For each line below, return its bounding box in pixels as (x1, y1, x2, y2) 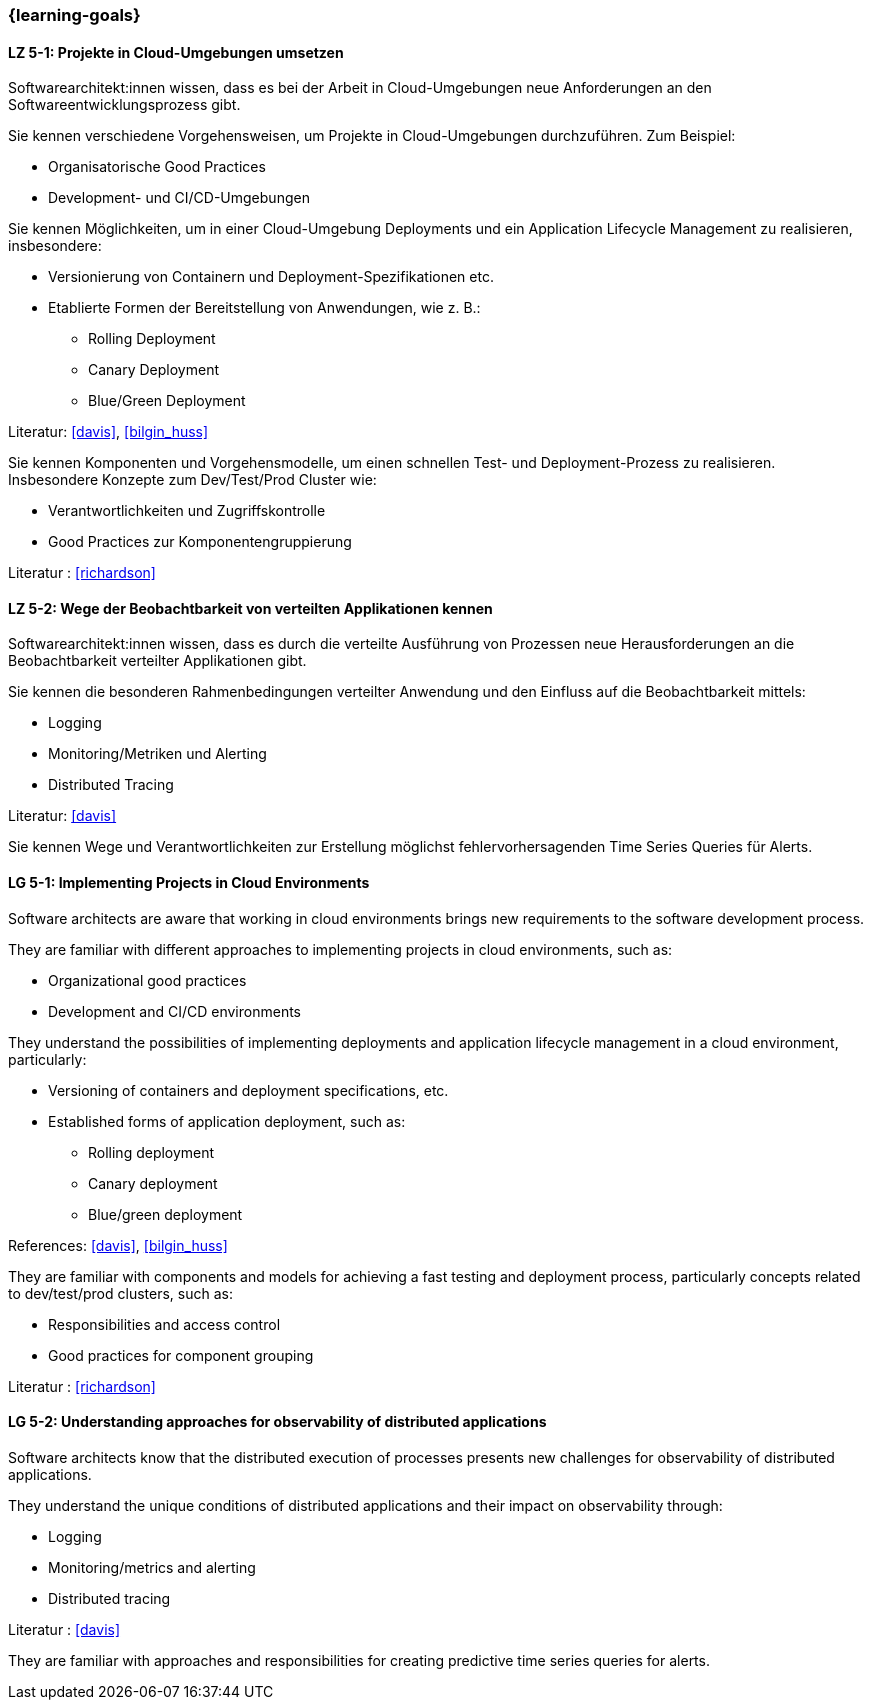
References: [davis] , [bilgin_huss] (8, 1236, 228, 1254)
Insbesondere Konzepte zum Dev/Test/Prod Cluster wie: (8, 471, 377, 489)
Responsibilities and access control (48, 1315, 281, 1333)
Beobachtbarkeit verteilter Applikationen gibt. (8, 652, 307, 670)
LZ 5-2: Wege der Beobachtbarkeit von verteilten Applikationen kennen (8, 599, 493, 617)
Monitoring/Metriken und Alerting (48, 745, 267, 763)
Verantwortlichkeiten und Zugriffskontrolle (48, 502, 326, 520)
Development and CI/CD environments (48, 1002, 301, 1020)
